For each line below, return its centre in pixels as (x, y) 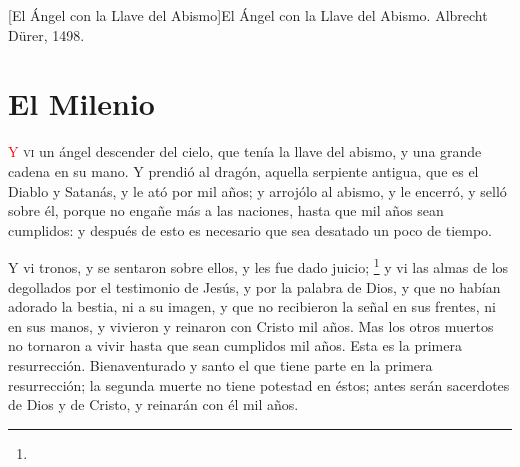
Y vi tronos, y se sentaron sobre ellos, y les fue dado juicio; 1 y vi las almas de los (258, 265)
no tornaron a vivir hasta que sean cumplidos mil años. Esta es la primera (235, 345)
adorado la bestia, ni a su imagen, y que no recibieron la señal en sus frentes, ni (252, 306)
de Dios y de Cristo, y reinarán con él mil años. (153, 404)
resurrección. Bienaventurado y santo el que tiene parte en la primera (220, 364)
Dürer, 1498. (46, 34)
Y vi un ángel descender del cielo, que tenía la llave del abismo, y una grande (245, 151)
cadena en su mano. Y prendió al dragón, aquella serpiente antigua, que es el (243, 170)
